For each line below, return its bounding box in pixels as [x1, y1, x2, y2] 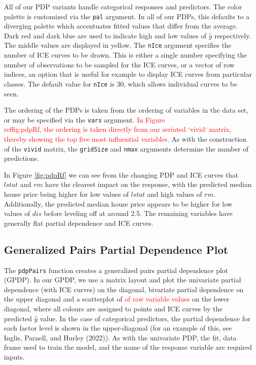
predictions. [4, 153, 39, 163]
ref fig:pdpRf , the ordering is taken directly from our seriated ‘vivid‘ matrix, [4, 124, 231, 134]
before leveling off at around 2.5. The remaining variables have [43, 208, 233, 218]
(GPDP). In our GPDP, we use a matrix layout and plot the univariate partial [4, 274, 241, 285]
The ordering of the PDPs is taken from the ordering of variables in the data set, [4, 105, 249, 115]
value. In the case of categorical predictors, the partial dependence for [40, 313, 251, 323]
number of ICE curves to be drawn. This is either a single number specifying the [4, 50, 247, 60]
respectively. [214, 30, 251, 40]
